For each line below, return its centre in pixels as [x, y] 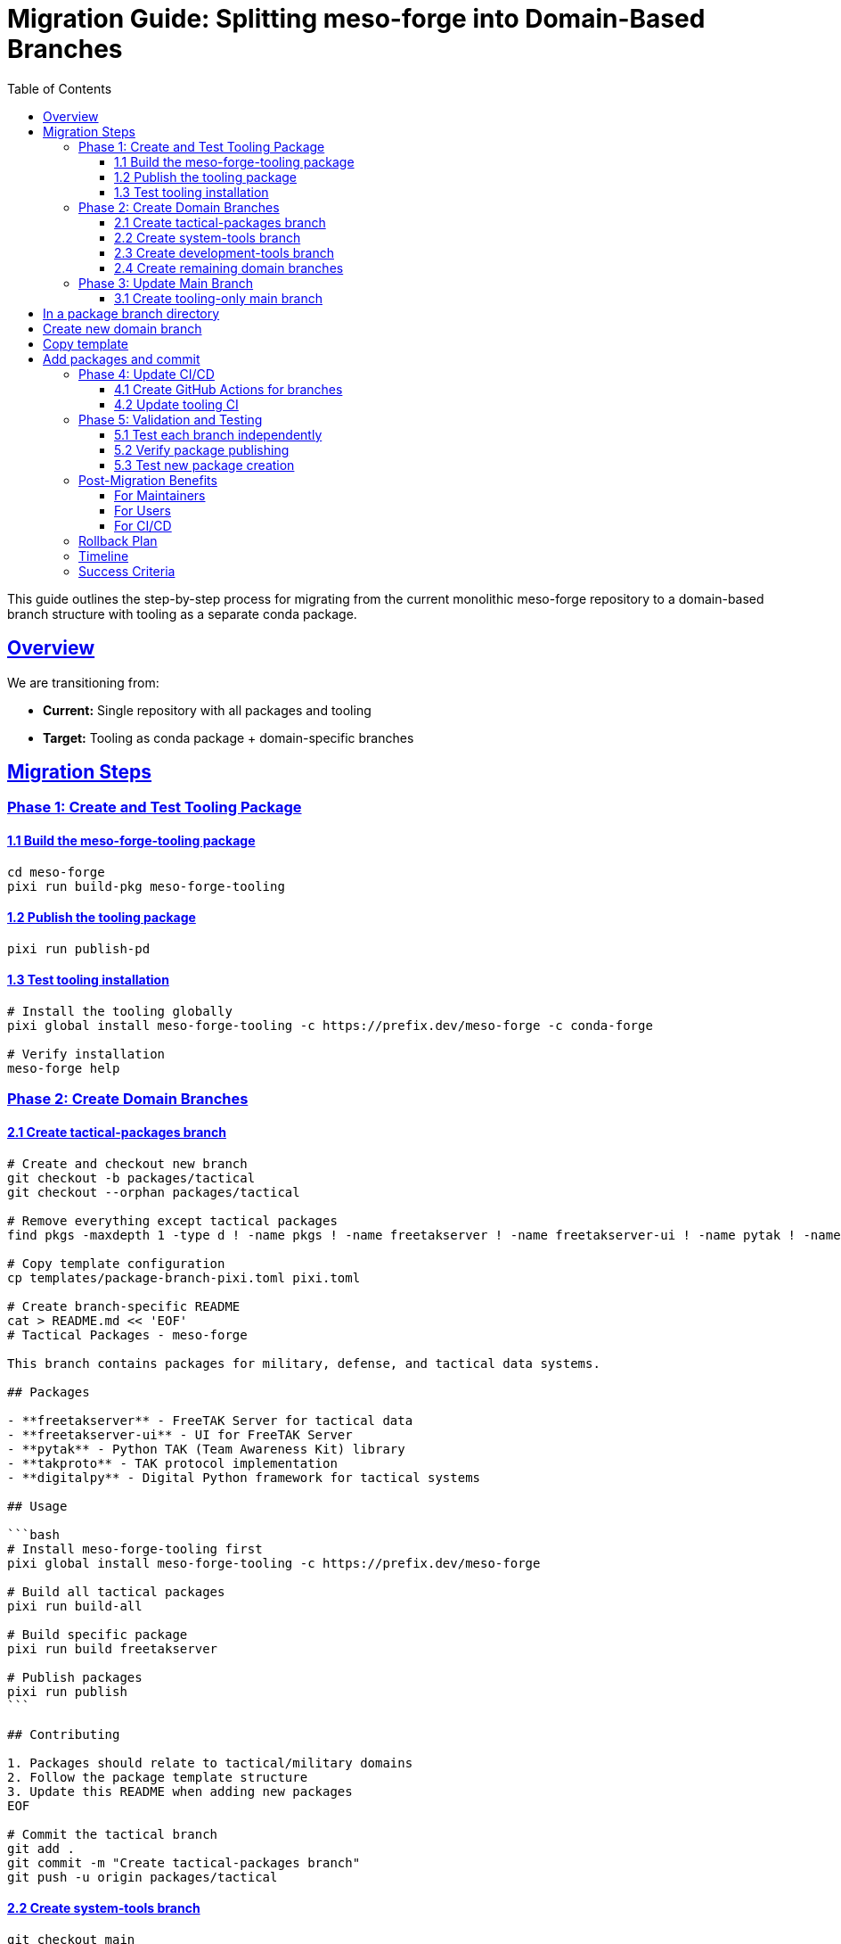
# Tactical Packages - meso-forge [127, 1334]
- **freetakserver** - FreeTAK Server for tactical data [210, 1420]
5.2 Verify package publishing [202, 449]
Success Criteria [127, 571]
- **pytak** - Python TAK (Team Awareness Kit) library [206, 1449]
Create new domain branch [122, 328]
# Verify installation [86, 1054]
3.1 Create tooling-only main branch [218, 298]
